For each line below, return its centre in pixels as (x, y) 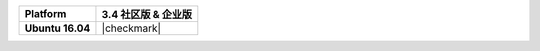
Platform (45, 13)
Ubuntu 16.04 (57, 28)
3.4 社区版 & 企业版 (147, 14)
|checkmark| (131, 28)
